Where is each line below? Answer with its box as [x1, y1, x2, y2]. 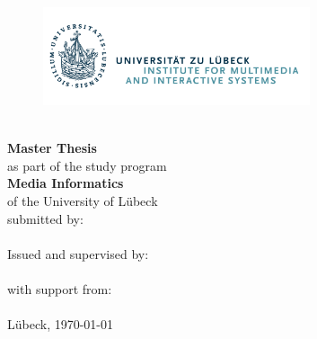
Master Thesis [7, 138, 97, 157]
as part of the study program [7, 156, 167, 174]
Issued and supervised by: [7, 244, 149, 263]
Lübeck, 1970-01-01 [7, 315, 114, 334]
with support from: [7, 279, 112, 298]
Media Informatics [7, 174, 124, 192]
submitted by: [7, 209, 84, 227]
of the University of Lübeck [7, 191, 158, 210]
